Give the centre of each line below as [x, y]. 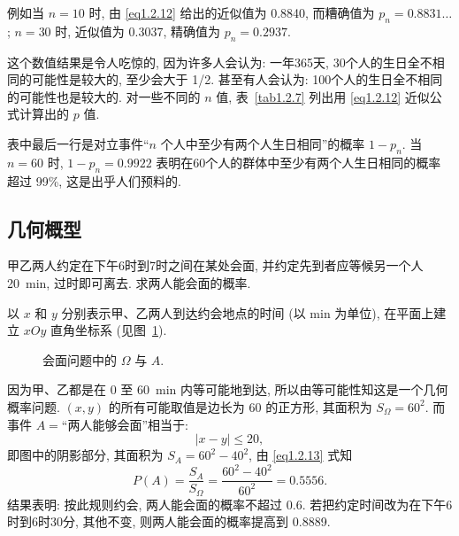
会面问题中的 [80, 359]
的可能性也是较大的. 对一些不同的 [104, 96]
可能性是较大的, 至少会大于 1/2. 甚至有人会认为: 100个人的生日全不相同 [237, 79]
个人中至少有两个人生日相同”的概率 [263, 143]
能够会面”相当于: [140, 424]
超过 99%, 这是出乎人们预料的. [94, 180]
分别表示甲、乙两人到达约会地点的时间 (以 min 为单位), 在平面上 [248, 312]
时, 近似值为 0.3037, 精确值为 [138, 31]
